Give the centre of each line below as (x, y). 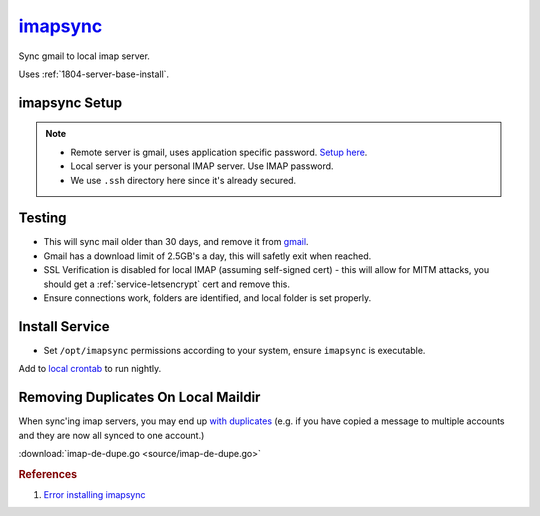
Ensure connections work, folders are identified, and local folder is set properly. (207, 297)
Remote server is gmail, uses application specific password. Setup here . (219, 152)
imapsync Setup (70, 102)
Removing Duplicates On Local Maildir (139, 397)
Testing (42, 218)
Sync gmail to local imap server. (84, 56)
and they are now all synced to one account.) (111, 435)
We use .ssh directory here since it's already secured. (183, 180)
